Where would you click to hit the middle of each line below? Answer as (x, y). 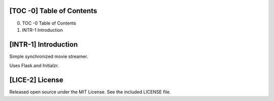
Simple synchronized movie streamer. (49, 56)
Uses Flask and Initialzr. (34, 66)
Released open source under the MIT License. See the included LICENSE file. (90, 92)
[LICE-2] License (36, 80)
